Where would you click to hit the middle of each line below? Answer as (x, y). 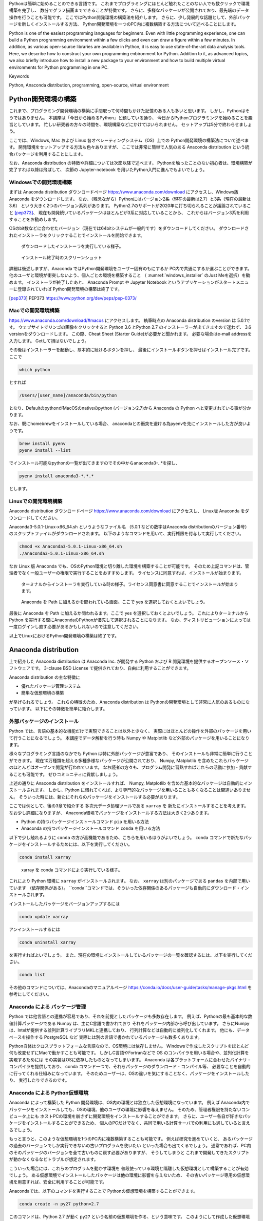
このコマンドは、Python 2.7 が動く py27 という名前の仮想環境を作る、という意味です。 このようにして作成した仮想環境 (130, 1217)
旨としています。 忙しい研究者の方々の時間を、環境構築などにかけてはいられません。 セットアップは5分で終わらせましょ (131, 124)
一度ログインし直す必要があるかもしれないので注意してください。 (75, 627)
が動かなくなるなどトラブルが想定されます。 (54, 1159)
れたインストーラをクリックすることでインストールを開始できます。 (77, 235)
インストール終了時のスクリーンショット (62, 257)
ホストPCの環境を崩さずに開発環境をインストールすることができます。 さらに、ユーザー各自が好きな (141, 1116)
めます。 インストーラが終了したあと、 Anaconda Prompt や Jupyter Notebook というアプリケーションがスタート (122, 282)
